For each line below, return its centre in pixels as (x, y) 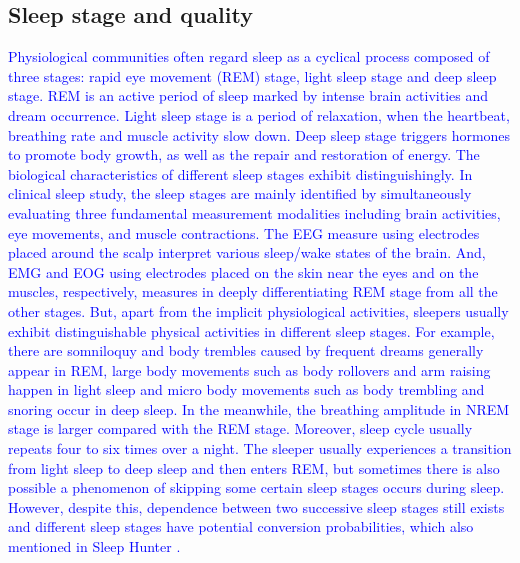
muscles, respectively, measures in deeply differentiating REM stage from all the (253, 291)
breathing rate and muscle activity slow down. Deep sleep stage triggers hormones (259, 134)
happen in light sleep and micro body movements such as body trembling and (246, 389)
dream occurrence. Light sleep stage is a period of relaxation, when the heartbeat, (259, 114)
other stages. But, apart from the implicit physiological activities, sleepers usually (258, 310)
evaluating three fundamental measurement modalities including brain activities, (254, 212)
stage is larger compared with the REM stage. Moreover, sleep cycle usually (240, 428)
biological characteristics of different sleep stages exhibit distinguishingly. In (240, 173)
